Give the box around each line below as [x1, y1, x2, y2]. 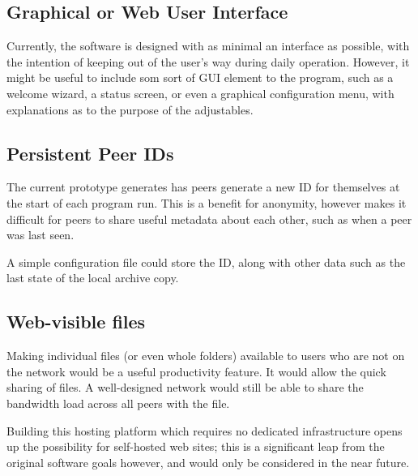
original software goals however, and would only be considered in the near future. [6, 453, 410, 470]
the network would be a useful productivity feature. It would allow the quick [6, 362, 386, 380]
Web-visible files [6, 309, 146, 334]
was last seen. [6, 226, 75, 243]
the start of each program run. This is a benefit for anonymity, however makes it [6, 194, 407, 211]
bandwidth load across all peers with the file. [6, 394, 230, 411]
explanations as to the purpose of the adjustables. [6, 101, 254, 118]
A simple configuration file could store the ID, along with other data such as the [6, 253, 406, 270]
